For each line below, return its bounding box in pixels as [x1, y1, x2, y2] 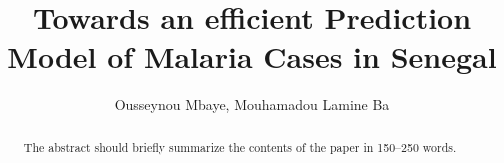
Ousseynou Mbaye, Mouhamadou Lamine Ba [114, 94, 390, 115]
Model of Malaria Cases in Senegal [7, 36, 497, 77]
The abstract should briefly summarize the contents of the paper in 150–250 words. [23, 138, 457, 155]
